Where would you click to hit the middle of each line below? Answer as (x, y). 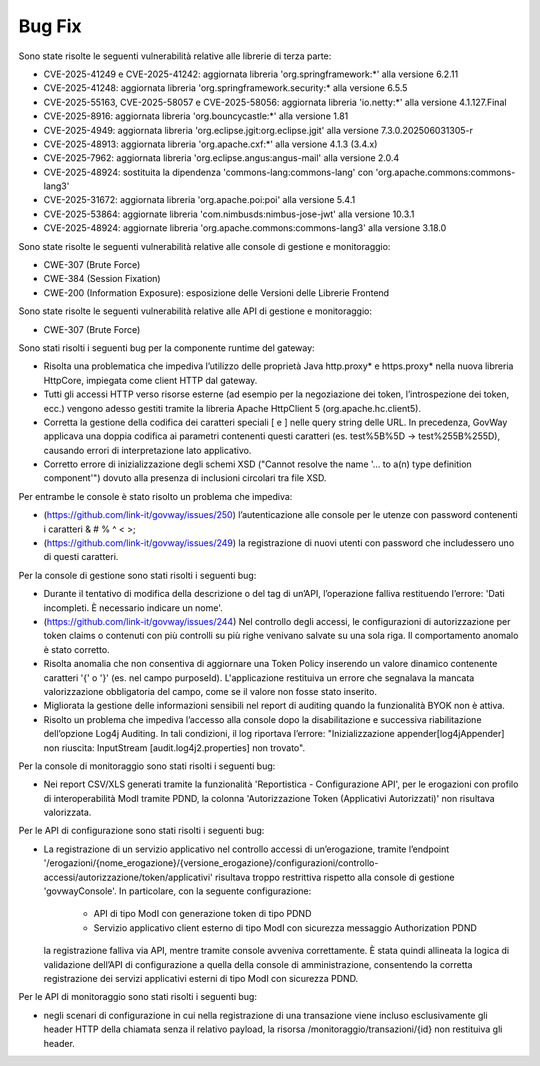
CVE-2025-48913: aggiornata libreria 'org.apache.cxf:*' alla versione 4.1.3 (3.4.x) (210, 144)
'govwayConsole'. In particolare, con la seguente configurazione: (177, 891)
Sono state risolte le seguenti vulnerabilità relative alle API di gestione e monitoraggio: (195, 311)
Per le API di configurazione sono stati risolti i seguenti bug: (141, 831)
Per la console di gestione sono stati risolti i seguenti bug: (137, 575)
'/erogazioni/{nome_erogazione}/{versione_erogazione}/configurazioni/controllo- (211, 863)
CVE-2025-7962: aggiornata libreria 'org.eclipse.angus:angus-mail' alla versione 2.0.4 (221, 158)
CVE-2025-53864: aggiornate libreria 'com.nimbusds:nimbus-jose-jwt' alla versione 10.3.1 (229, 214)
